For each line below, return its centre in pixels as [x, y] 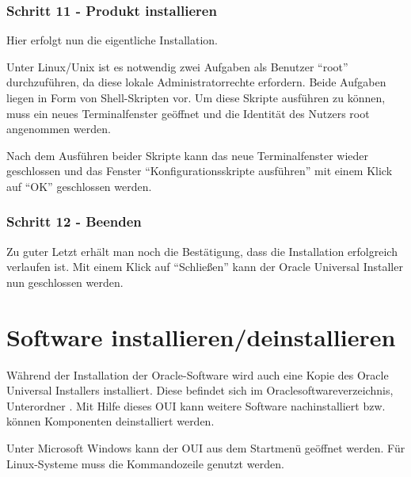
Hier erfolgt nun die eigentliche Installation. [112, 40]
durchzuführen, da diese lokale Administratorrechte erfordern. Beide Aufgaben [196, 82]
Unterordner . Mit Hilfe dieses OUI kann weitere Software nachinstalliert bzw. [196, 405]
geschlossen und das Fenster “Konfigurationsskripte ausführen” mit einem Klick [200, 171]
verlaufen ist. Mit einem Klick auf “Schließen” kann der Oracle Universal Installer [205, 267]
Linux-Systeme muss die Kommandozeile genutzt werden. [145, 463]
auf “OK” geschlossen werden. [79, 186]
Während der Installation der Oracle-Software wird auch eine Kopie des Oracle [198, 374]
